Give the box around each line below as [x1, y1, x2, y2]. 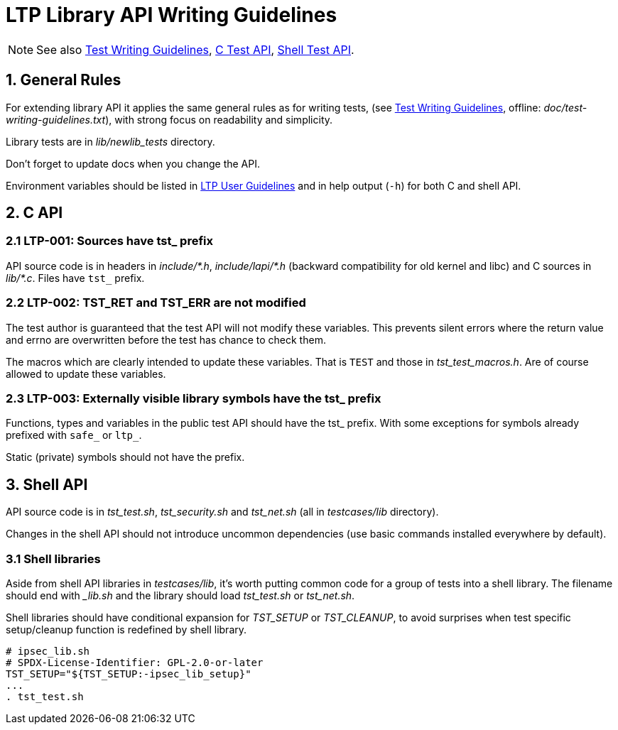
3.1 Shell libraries [6, 551, 101, 566]
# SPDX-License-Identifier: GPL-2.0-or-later [6, 656, 264, 668]
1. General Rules [6, 71, 121, 89]
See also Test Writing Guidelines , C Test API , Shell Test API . [36, 42, 354, 57]
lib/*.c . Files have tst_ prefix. [6, 271, 145, 284]
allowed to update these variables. [6, 367, 166, 380]
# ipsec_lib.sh [6, 645, 90, 657]
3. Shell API [6, 475, 88, 494]
